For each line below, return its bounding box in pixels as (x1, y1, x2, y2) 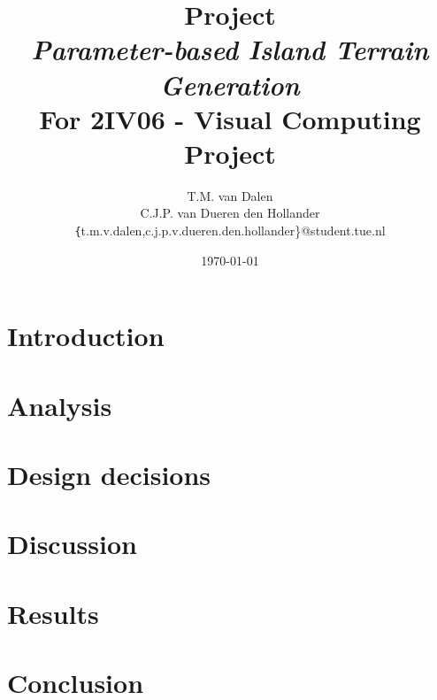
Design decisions (7, 457, 211, 493)
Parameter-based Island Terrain (31, 31, 429, 68)
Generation (160, 65, 300, 103)
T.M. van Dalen (187, 186, 273, 204)
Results (7, 595, 99, 631)
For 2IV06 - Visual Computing (39, 100, 421, 136)
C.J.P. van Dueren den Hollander (140, 204, 320, 222)
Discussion (7, 526, 137, 562)
